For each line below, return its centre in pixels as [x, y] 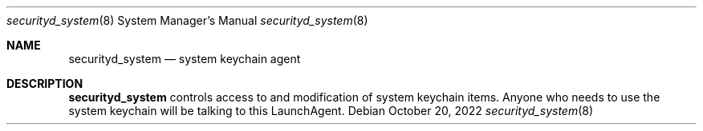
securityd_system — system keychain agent [185, 59]
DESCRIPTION [45, 83]
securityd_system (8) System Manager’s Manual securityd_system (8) [187, 20]
